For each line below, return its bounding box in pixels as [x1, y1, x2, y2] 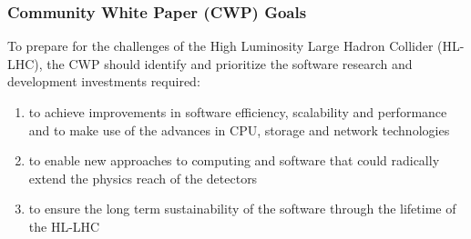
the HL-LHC [28, 216, 100, 235]
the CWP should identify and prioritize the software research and [46, 54, 413, 73]
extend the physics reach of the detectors [28, 168, 258, 187]
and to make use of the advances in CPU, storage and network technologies [28, 120, 450, 139]
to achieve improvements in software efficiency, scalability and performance [28, 103, 447, 121]
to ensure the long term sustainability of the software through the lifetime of [28, 199, 456, 218]
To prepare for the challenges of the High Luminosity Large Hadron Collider [7, 36, 434, 55]
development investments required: [7, 72, 200, 91]
